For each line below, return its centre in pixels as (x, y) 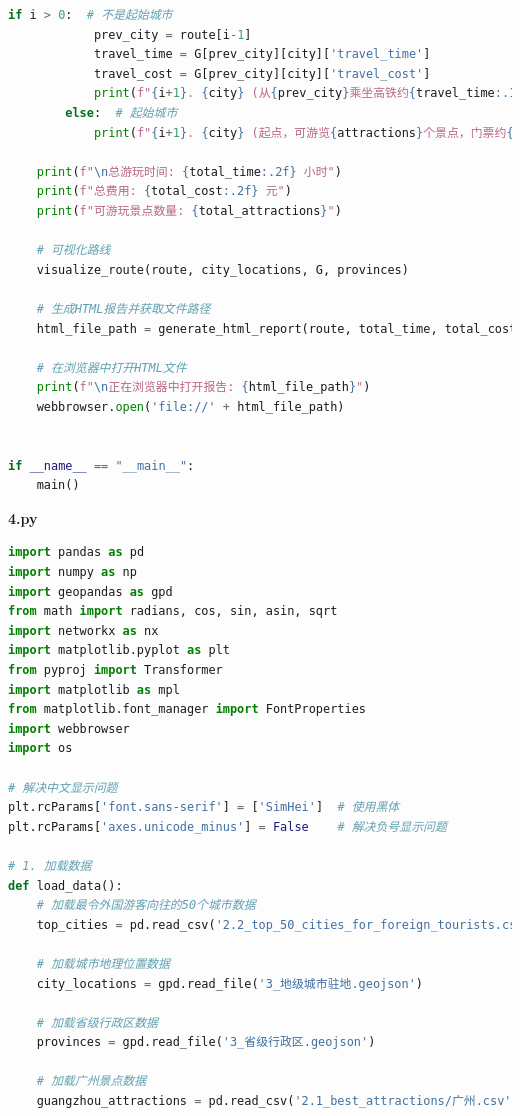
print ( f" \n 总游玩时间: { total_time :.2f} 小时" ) (189, 171)
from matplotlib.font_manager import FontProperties (187, 709)
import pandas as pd (76, 552)
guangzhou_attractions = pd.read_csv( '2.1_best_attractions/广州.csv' (274, 1101)
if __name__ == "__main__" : (101, 465)
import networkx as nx (83, 630)
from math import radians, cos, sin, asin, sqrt (173, 611)
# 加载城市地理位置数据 (103, 963)
